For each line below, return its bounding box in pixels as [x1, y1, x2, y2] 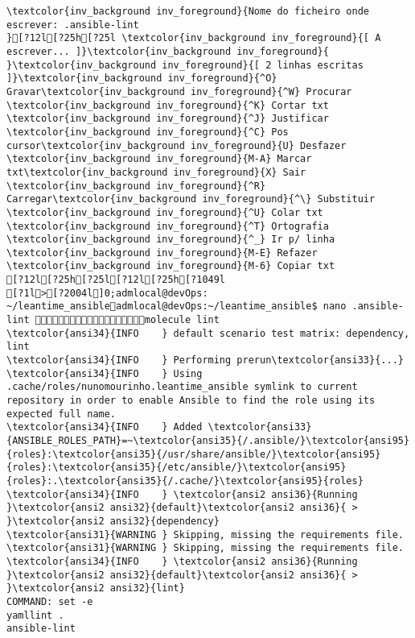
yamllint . [6, 609, 64, 621]
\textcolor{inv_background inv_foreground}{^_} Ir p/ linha [6, 234, 335, 246]
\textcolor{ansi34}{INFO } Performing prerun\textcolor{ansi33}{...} [6, 354, 404, 367]
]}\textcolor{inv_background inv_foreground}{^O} [6, 72, 277, 85]
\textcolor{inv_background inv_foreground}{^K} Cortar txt [6, 99, 329, 111]
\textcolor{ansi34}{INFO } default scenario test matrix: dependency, [6, 327, 410, 339]
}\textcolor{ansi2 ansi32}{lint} [6, 582, 185, 594]
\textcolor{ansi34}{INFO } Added [6, 421, 203, 433]
